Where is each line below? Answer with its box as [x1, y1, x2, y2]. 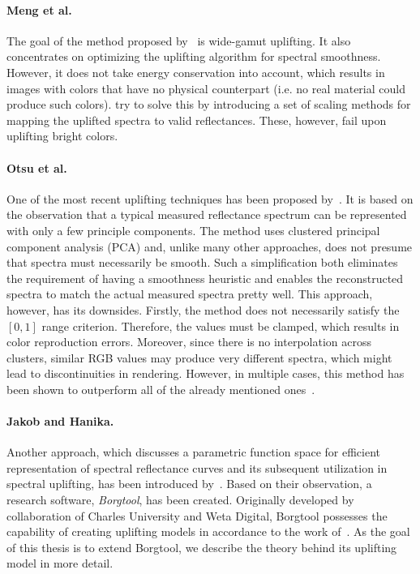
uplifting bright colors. [6, 127, 118, 144]
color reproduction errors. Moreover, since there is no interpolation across [6, 333, 371, 350]
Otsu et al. [6, 159, 67, 176]
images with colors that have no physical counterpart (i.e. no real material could [6, 79, 405, 96]
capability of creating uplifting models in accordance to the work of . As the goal [6, 523, 410, 540]
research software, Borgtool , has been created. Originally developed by [6, 491, 354, 508]
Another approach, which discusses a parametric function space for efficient [6, 443, 381, 460]
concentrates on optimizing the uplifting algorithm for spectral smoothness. [6, 48, 381, 65]
